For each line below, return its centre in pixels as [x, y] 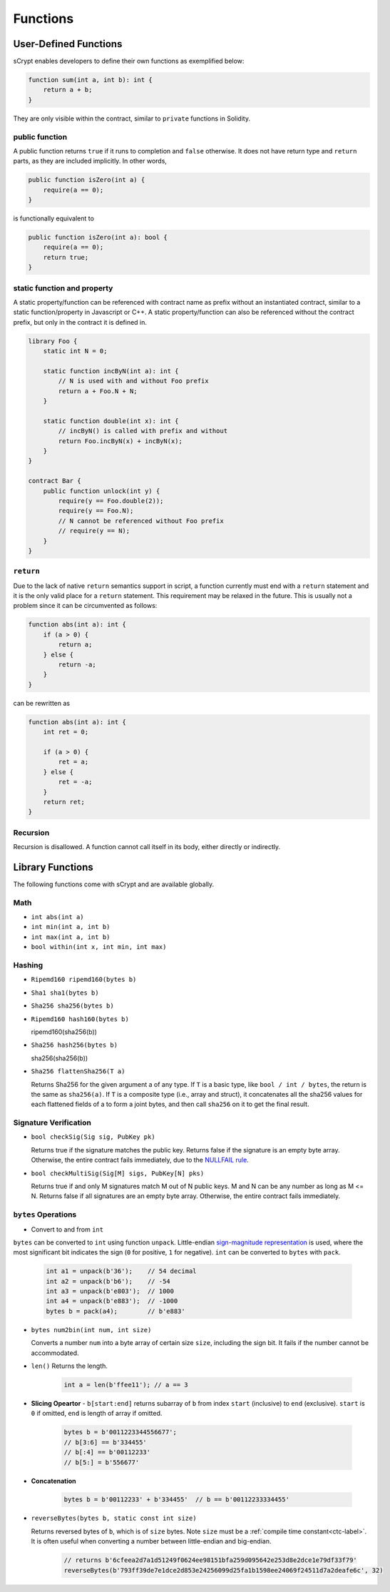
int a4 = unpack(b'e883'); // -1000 [112, 1301]
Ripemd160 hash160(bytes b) [80, 1019]
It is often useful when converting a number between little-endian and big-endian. [151, 1541]
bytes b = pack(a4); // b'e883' [116, 1311]
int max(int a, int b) [71, 937]
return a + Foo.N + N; [98, 391]
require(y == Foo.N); [96, 511]
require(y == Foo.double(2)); [111, 501]
